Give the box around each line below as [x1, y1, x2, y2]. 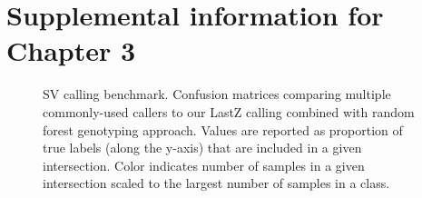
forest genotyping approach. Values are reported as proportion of [43, 120, 403, 139]
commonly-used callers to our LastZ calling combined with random [43, 102, 415, 121]
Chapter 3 [6, 32, 136, 69]
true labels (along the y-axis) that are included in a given [43, 138, 362, 157]
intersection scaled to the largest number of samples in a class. [43, 173, 390, 193]
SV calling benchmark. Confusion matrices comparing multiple [43, 84, 391, 104]
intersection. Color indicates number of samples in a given [43, 155, 365, 174]
